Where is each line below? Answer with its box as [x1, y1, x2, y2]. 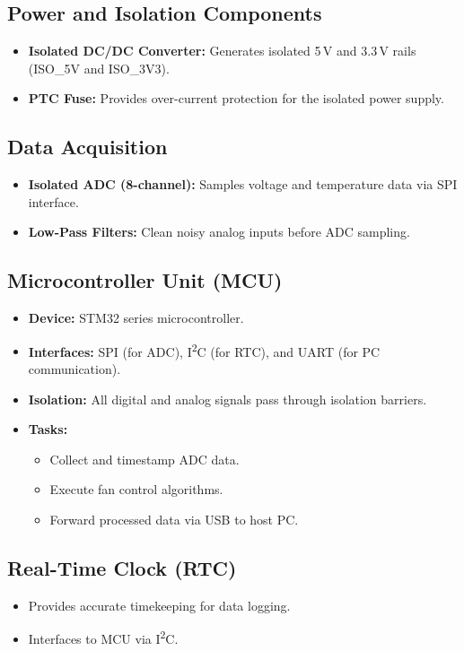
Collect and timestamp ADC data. [49, 449, 240, 468]
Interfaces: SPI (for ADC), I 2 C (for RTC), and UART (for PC [28, 339, 381, 360]
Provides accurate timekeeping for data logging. [28, 595, 291, 614]
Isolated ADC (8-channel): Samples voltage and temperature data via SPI [28, 175, 458, 194]
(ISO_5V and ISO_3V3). [28, 58, 170, 77]
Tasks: [28, 420, 68, 438]
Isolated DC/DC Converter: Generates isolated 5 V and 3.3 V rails [28, 41, 416, 60]
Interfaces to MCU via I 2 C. [28, 627, 179, 648]
